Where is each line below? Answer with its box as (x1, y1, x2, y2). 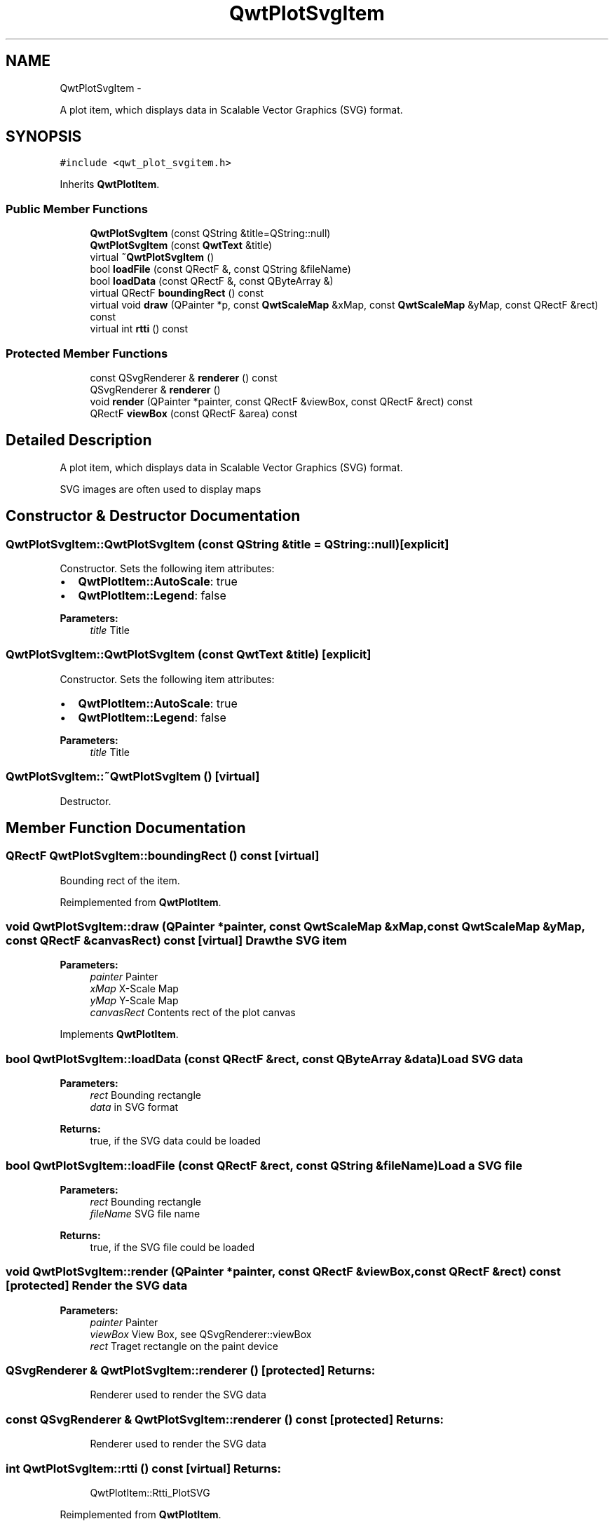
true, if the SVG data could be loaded (90, 1135, 261, 1147)
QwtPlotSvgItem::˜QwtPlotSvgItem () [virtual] (6, 769, 260, 784)
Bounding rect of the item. (60, 874, 180, 886)
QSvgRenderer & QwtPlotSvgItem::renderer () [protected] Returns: (6, 1363, 376, 1378)
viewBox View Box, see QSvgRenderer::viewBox (90, 1328, 312, 1340)
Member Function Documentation (6, 818, 246, 837)
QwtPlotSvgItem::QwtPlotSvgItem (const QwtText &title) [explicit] (6, 647, 371, 662)
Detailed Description (6, 431, 152, 450)
